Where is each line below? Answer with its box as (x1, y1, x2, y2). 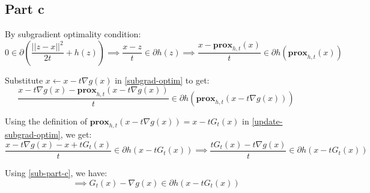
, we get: (60, 128, 92, 141)
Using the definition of (5, 114, 87, 127)
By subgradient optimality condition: (5, 28, 141, 40)
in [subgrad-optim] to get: (115, 73, 210, 86)
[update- (252, 114, 283, 127)
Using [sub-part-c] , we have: (5, 167, 108, 179)
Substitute (5, 73, 43, 86)
